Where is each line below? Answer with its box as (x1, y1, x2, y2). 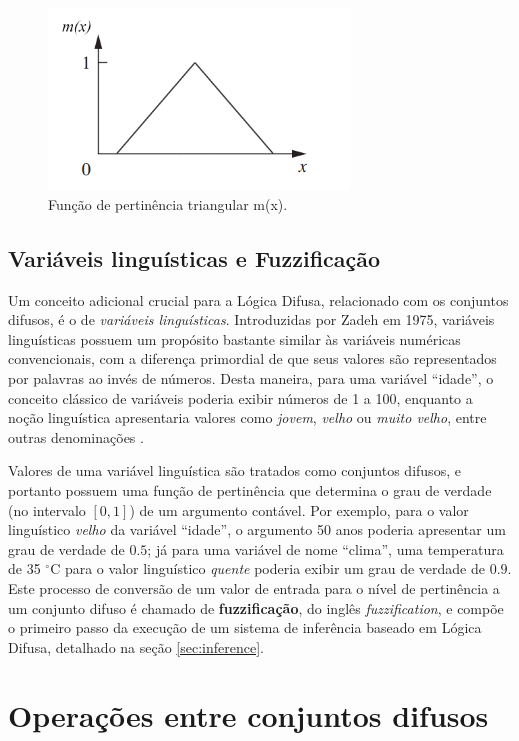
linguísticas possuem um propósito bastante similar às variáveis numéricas (8, 328, 461, 349)
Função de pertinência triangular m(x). (48, 193, 288, 214)
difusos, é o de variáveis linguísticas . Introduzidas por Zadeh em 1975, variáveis (8, 309, 495, 330)
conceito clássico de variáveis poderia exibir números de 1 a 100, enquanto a (8, 387, 473, 408)
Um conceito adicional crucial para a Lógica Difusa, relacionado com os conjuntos (8, 289, 509, 310)
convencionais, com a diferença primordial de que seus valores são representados (8, 348, 497, 369)
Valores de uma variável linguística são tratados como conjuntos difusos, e (8, 460, 461, 481)
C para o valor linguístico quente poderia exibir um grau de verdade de (50, 558, 485, 579)
